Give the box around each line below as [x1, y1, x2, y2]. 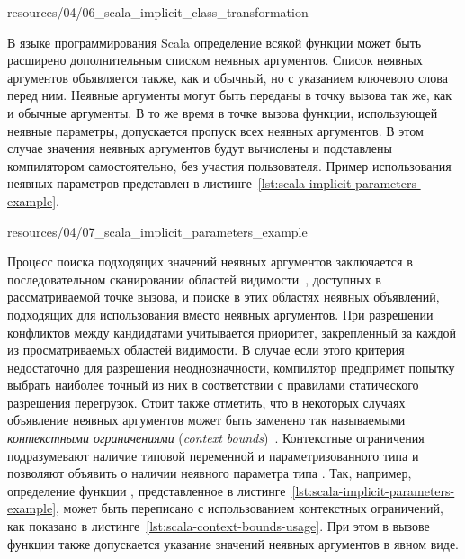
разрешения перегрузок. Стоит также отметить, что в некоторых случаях [7, 392, 406, 411]
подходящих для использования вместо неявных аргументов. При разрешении [7, 304, 434, 323]
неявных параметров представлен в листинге [7, 174, 252, 193]
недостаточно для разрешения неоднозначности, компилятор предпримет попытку [7, 357, 455, 376]
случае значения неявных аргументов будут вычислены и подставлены [7, 139, 392, 158]
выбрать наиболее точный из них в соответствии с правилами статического [7, 375, 419, 394]
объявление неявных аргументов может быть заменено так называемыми [7, 410, 406, 429]
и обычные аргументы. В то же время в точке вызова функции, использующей [7, 103, 438, 122]
